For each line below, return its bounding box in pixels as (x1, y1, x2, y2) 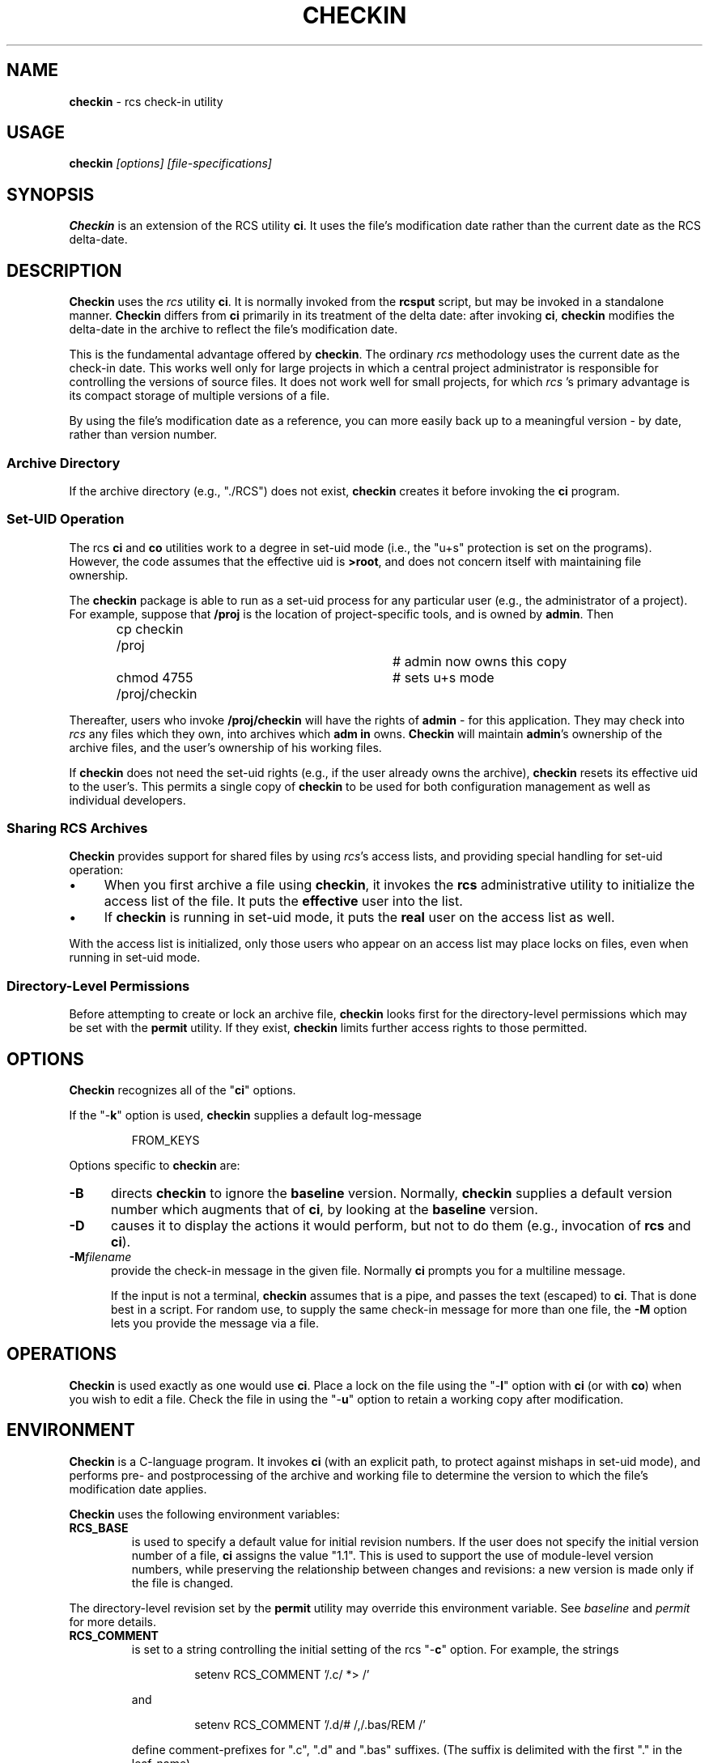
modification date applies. (69, 1481, 207, 1496)
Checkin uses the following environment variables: (69, 1506, 340, 1521)
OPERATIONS (6, 1344, 117, 1365)
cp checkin (116, 620, 184, 637)
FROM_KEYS (131, 1132, 200, 1147)
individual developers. (69, 792, 186, 807)
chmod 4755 (116, 669, 193, 686)
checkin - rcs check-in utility (69, 94, 223, 108)
